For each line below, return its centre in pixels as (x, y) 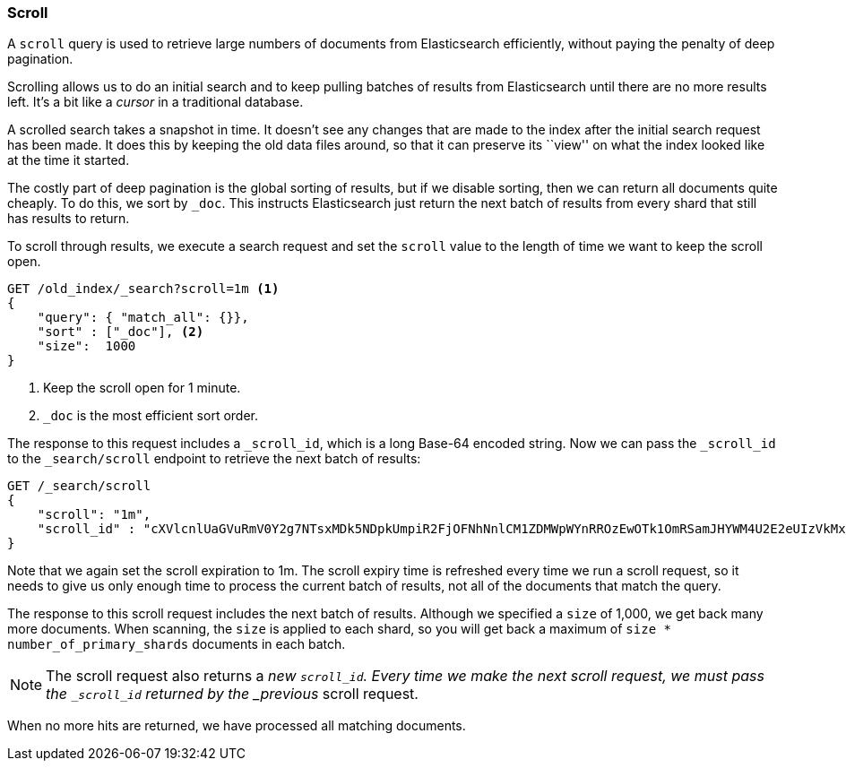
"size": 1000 (86, 346)
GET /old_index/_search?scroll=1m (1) (143, 289)
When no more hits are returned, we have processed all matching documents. (237, 726)
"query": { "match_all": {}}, (143, 318)
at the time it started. (69, 160)
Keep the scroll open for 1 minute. (142, 388)
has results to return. (69, 219)
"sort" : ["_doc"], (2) (121, 332)
